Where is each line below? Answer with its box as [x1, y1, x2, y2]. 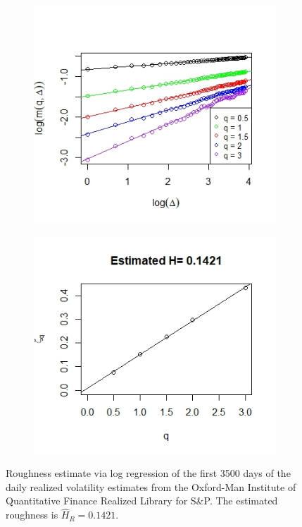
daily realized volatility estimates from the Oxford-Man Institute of [6, 479, 296, 494]
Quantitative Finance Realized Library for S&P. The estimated [6, 493, 278, 508]
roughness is [6, 507, 58, 522]
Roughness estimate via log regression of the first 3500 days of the [6, 466, 291, 480]
